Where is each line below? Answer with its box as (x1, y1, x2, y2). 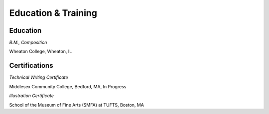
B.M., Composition (9, 40, 47, 46)
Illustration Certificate (9, 93, 54, 99)
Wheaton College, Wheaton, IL (9, 49, 72, 55)
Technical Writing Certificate (9, 74, 68, 80)
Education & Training (9, 7, 97, 18)
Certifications (9, 61, 53, 70)
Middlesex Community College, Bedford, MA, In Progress (9, 83, 127, 89)
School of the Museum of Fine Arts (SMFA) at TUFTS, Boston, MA (9, 102, 144, 108)
